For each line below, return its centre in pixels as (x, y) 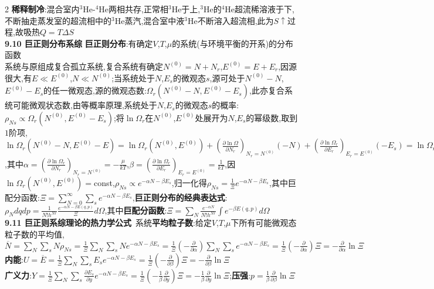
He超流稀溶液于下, (260, 9)
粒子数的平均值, (35, 234)
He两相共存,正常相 (133, 9)
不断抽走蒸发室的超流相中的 (58, 20)
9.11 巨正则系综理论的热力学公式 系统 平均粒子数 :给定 (108, 223)
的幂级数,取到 (272, 117)
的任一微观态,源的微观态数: (95, 90)
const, (104, 182)
